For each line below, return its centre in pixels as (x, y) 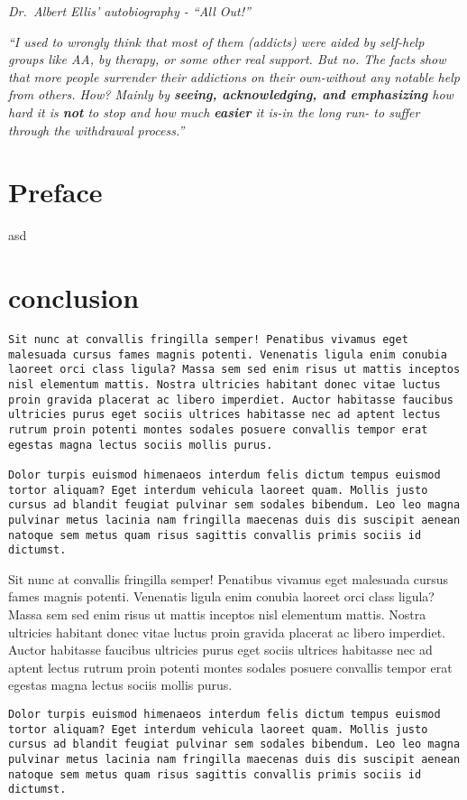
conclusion (74, 298)
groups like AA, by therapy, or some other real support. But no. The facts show (227, 59)
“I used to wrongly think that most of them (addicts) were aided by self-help (216, 41)
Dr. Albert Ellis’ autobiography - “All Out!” (129, 11)
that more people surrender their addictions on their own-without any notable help (234, 76)
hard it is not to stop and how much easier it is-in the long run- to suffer (214, 112)
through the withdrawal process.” (96, 130)
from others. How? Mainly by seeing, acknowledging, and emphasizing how (231, 94)
